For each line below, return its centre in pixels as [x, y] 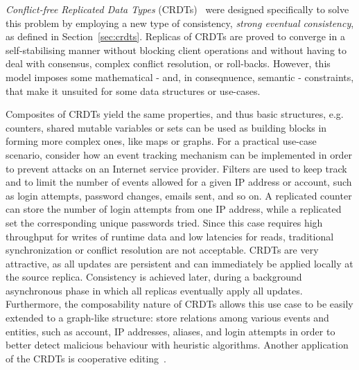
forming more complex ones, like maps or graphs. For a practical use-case [161, 141]
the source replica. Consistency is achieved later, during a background [154, 277]
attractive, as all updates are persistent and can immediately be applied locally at [179, 263]
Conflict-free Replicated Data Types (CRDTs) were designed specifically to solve [177, 9]
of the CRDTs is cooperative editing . [86, 358]
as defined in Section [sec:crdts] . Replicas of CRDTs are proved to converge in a [175, 36]
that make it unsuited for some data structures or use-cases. [133, 90]
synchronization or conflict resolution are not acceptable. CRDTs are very [162, 250]
